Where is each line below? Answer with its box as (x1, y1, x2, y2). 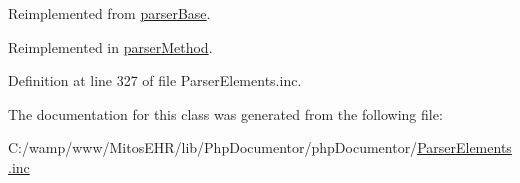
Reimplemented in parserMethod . (8, 36, 213, 57)
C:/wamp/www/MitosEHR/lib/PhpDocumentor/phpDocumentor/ (8, 137, 418, 158)
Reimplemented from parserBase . (8, 3, 211, 23)
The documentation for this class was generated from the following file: (8, 103, 443, 124)
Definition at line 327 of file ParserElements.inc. (8, 70, 302, 91)
